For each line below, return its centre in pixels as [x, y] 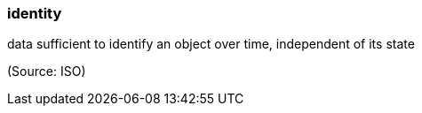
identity [35, 13]
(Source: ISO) [47, 72]
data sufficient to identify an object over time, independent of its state [211, 44]
